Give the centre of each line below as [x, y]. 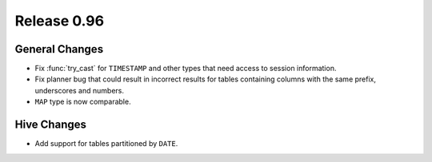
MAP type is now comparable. [83, 102]
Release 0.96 [59, 21]
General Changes [59, 49]
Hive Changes [51, 125]
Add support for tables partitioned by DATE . [106, 144]
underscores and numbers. [79, 90]
